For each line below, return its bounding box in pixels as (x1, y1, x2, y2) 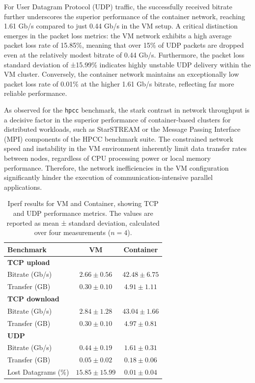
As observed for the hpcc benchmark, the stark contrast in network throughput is (4, 104, 250, 115)
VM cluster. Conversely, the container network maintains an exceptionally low (4, 69, 239, 79)
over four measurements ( (34, 227, 111, 237)
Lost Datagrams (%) (7, 367, 69, 377)
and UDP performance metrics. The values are (13, 207, 153, 218)
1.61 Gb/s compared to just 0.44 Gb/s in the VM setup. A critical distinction (4, 21, 238, 31)
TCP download (7, 294, 59, 304)
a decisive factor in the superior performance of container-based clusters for (4, 114, 231, 124)
